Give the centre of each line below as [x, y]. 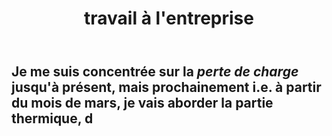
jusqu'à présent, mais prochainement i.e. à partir [166, 87]
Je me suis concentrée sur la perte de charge [155, 72]
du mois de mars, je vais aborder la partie [142, 103]
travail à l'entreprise [169, 18]
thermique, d [52, 118]
